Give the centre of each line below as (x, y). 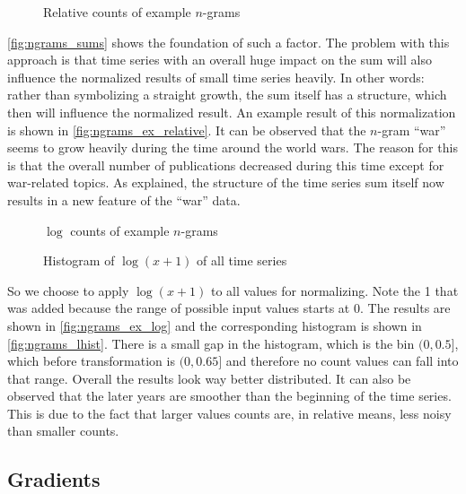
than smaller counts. (63, 431)
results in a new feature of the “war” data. (124, 199)
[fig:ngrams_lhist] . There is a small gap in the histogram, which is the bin (211, 343)
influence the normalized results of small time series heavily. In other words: (216, 77)
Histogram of (79, 260)
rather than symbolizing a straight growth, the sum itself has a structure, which (227, 95)
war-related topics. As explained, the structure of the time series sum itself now (226, 182)
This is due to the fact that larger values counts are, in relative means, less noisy (229, 413)
